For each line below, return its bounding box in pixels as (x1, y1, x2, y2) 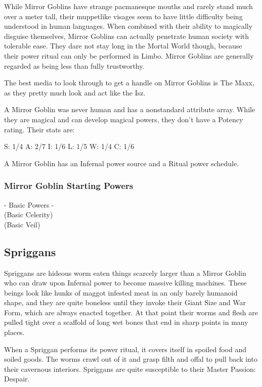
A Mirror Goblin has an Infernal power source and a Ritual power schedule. (4, 158, 239, 168)
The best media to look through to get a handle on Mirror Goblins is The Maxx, (4, 77, 254, 88)
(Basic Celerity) (4, 209, 53, 220)
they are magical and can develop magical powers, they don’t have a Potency (4, 114, 243, 124)
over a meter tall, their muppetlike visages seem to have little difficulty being (4, 11, 243, 21)
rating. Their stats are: (4, 124, 75, 134)
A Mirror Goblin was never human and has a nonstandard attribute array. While (4, 104, 255, 115)
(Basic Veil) (4, 219, 40, 229)
